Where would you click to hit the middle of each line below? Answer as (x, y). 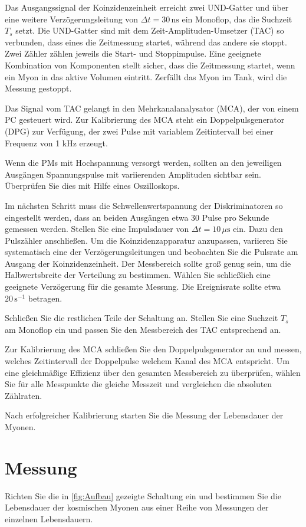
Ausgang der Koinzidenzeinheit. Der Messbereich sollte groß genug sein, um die (148, 263)
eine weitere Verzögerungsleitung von (72, 19)
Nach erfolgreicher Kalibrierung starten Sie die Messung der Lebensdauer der (144, 415)
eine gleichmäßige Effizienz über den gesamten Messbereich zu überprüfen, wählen (153, 372)
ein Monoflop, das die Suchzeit (237, 19)
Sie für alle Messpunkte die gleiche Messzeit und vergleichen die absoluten (139, 384)
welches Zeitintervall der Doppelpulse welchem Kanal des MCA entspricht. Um (147, 361)
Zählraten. (24, 395)
